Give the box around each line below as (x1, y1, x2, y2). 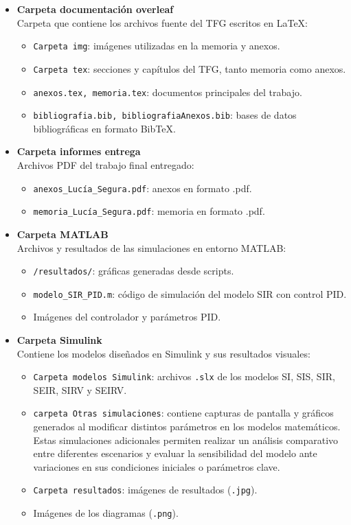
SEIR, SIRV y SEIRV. (33, 382, 127, 397)
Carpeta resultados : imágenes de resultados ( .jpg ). (33, 482, 258, 497)
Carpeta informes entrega (16, 144, 141, 159)
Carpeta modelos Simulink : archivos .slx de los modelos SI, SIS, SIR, (33, 369, 335, 384)
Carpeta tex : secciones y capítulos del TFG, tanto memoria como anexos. (33, 61, 346, 75)
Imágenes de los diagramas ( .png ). (33, 506, 179, 520)
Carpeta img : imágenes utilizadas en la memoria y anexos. (33, 38, 280, 53)
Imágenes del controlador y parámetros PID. (33, 310, 221, 324)
